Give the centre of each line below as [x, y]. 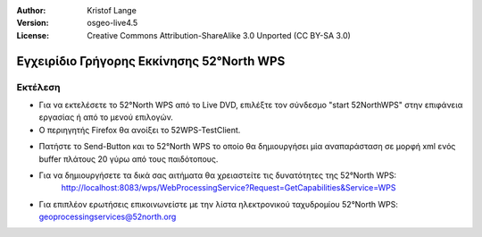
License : [33, 35]
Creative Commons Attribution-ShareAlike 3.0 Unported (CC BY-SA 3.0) [219, 35]
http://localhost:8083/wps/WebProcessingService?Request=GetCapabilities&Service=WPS [229, 188]
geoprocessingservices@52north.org [108, 217]
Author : [31, 10]
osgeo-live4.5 [112, 23]
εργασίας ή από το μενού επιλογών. [106, 117]
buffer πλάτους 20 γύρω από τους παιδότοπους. [129, 159]
